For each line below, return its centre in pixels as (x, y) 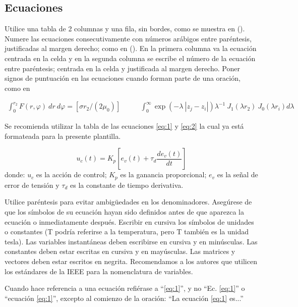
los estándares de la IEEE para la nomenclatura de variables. (99, 271)
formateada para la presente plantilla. (63, 136)
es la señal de (237, 174)
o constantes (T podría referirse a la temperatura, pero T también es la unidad (127, 232)
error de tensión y (32, 185)
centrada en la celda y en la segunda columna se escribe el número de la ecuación (130, 58)
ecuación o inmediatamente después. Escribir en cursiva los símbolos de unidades (129, 221)
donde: (15, 174)
